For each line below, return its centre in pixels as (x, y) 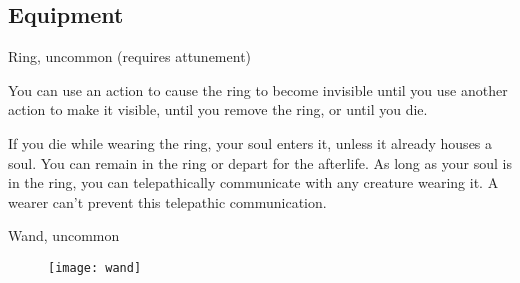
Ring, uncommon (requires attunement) (130, 56)
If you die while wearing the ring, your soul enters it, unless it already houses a (250, 142)
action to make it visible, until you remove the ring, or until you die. (218, 109)
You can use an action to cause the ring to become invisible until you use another (258, 89)
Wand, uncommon (64, 235)
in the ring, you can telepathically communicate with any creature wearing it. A (253, 182)
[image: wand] (95, 267)
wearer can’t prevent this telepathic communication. (167, 201)
